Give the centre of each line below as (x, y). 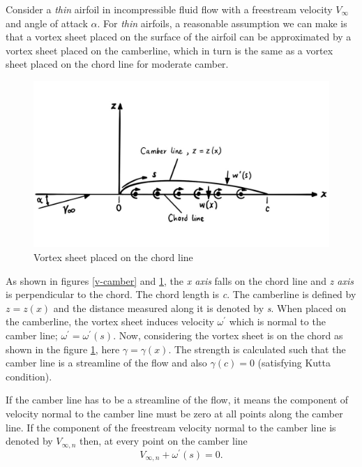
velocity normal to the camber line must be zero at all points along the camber (174, 413)
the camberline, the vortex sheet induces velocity (110, 321)
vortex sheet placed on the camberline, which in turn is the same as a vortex (169, 50)
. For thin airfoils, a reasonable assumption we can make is (222, 23)
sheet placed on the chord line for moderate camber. (117, 64)
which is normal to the (277, 321)
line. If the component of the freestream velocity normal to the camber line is (171, 427)
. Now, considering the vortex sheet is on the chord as (228, 335)
